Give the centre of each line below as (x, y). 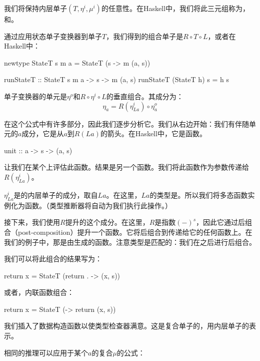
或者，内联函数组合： (39, 292)
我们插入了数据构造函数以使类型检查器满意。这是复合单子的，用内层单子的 (126, 326)
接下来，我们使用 (32, 222)
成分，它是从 (43, 133)
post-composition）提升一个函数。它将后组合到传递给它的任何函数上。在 (135, 232)
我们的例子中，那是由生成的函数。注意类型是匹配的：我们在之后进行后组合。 (130, 242)
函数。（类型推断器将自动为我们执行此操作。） (98, 205)
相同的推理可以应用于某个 (46, 352)
